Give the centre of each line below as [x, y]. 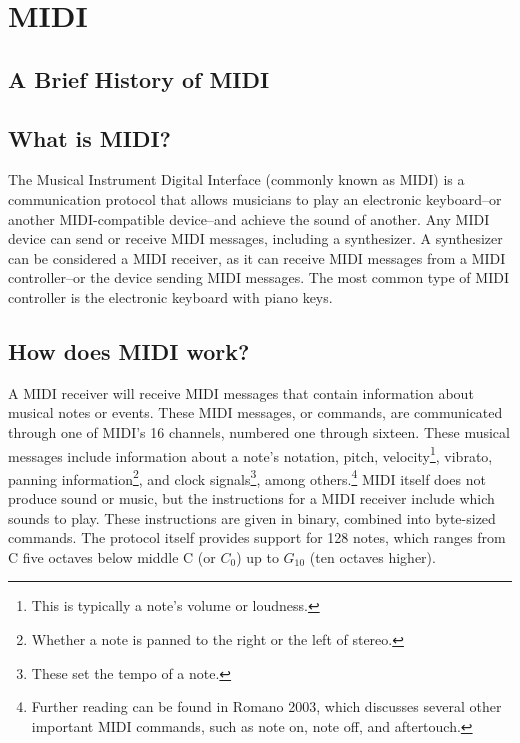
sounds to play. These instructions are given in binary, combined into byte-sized [252, 517]
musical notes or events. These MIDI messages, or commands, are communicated [255, 412]
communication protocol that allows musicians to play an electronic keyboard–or [255, 198]
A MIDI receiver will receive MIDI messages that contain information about [241, 392]
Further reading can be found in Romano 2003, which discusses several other [266, 706]
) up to [257, 556]
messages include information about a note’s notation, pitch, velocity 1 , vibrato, [250, 454]
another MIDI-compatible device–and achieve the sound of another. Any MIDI [249, 218]
